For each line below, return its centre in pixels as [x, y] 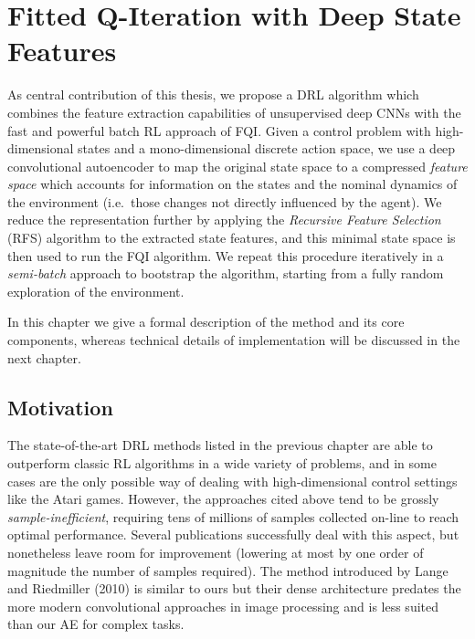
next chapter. [44, 357]
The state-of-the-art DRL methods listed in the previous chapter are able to [220, 445]
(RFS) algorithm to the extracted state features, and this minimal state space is [232, 238]
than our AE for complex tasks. [96, 624]
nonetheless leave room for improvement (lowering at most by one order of [216, 552]
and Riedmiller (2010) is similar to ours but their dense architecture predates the [234, 588]
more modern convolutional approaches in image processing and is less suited [223, 606]
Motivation [60, 407]
